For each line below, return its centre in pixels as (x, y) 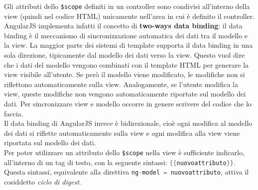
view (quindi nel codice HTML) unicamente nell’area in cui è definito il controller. (129, 16)
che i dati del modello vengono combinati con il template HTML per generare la (127, 64)
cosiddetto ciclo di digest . (43, 181)
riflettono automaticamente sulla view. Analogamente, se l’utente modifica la (121, 84)
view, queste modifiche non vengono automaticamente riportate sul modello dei (125, 94)
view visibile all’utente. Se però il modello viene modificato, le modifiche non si (125, 74)
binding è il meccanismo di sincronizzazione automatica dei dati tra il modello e (126, 35)
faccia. (14, 113)
